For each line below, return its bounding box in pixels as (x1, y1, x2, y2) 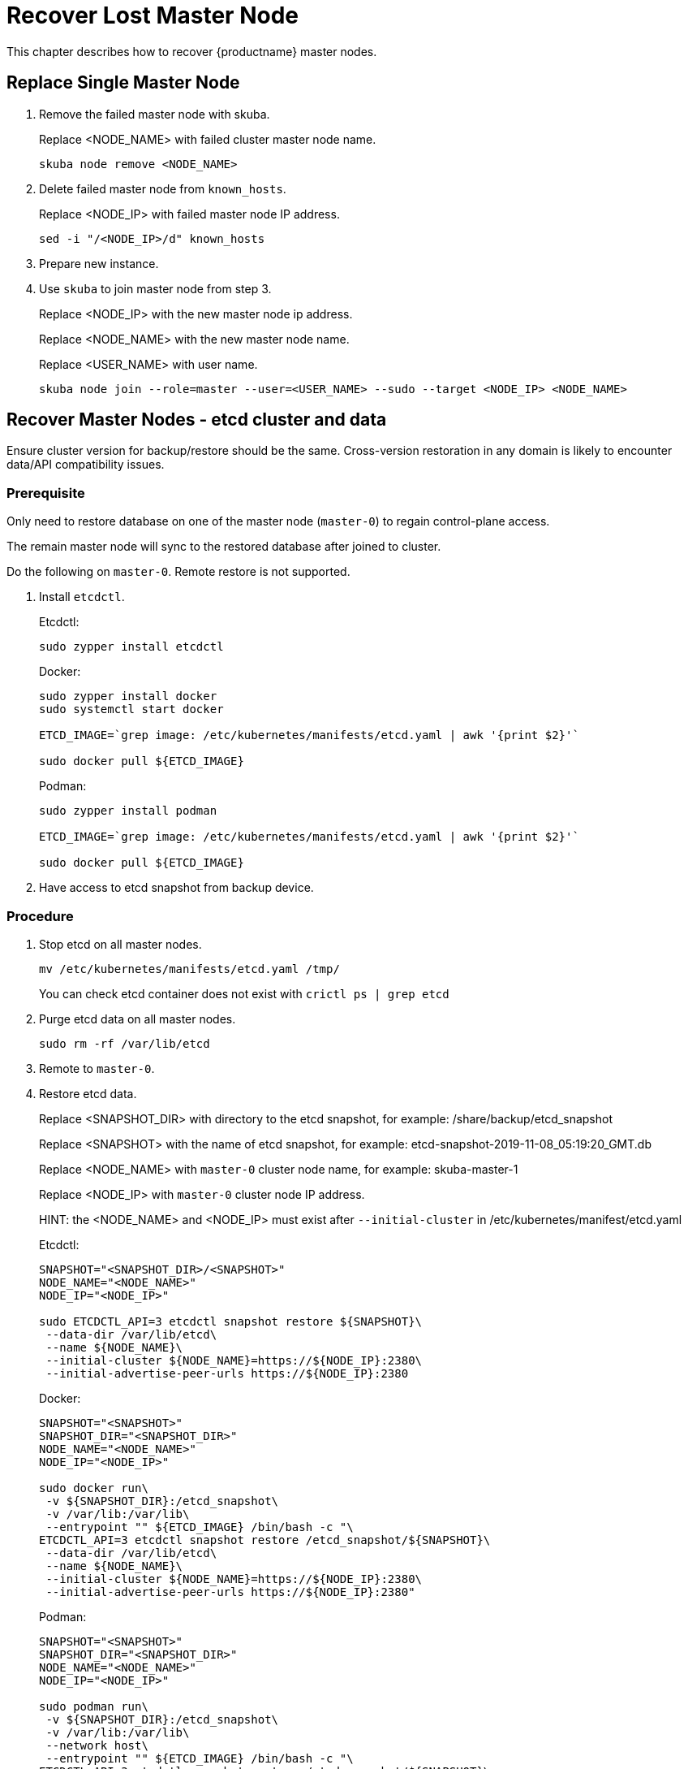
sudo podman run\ (39, 1699, 148, 1713)
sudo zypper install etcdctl (39, 640, 224, 654)
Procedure (6, 907, 74, 924)
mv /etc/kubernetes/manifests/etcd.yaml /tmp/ (39, 962, 340, 975)
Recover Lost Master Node (6, 2, 299, 29)
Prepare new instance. (39, 256, 159, 270)
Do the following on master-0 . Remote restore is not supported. (6, 564, 350, 579)
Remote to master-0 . (39, 1061, 155, 1075)
